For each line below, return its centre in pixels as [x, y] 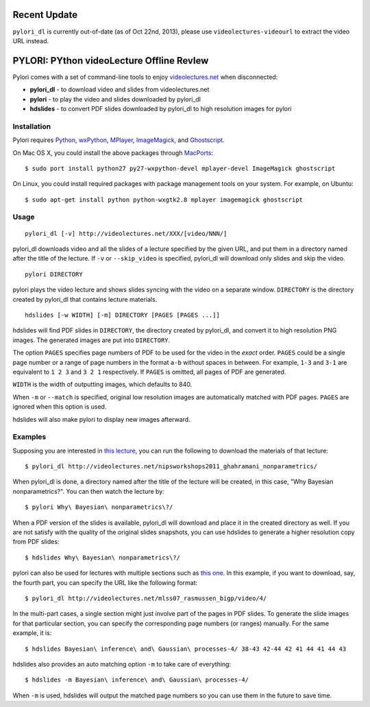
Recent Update [45, 15]
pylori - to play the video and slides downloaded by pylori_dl [115, 99]
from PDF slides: [36, 542]
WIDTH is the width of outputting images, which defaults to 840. [102, 385]
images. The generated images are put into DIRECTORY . [91, 340]
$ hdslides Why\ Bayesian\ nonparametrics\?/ [103, 558]
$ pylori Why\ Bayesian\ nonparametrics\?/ [99, 507]
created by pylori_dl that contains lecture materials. [85, 299]
